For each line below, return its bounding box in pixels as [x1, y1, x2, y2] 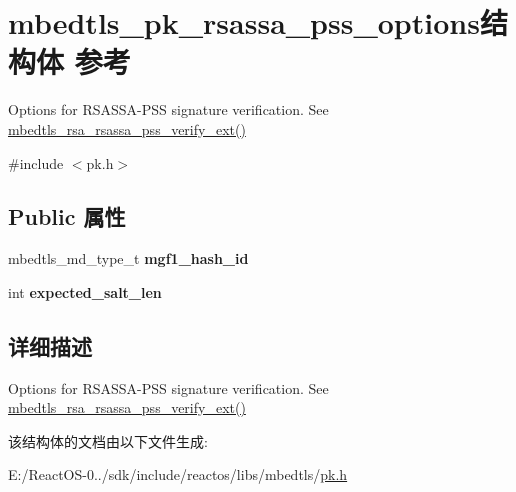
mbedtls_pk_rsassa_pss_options [8, 2, 480, 43]
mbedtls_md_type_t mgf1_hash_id [8, 248, 249, 269]
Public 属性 [8, 201, 126, 232]
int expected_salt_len [8, 281, 162, 302]
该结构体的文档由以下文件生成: [8, 430, 208, 451]
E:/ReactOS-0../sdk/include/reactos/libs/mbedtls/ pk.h [8, 464, 348, 485]
